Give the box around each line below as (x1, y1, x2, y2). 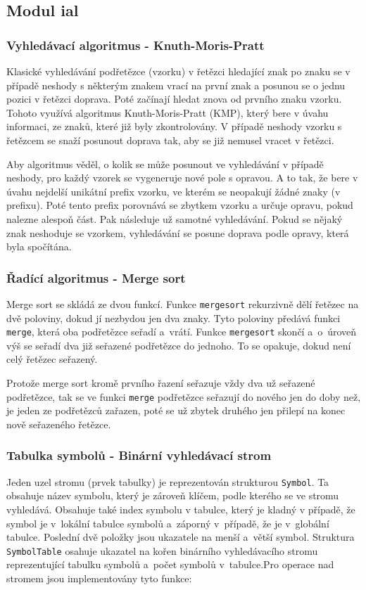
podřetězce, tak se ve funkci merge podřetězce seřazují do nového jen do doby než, (6, 389, 361, 404)
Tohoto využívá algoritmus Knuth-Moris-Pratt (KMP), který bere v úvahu (6, 105, 329, 120)
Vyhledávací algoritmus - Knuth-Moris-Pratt (6, 36, 265, 53)
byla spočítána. (6, 239, 72, 254)
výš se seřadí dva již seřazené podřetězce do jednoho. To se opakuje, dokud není (6, 338, 351, 352)
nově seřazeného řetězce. (6, 416, 111, 431)
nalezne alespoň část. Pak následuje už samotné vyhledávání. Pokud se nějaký (6, 211, 343, 226)
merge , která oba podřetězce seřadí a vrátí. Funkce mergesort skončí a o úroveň (6, 324, 357, 339)
